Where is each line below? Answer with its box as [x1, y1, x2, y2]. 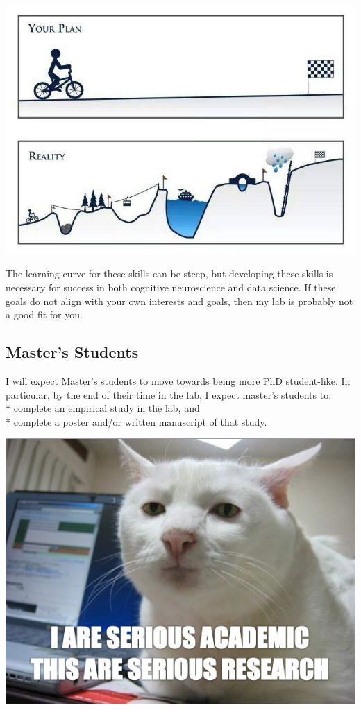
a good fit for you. [6, 307, 83, 322]
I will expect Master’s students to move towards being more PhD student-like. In [6, 373, 351, 388]
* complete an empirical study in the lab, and [6, 401, 200, 415]
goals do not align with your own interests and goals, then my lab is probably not [6, 293, 353, 308]
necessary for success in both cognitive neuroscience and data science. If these [6, 279, 336, 294]
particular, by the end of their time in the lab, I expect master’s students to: [6, 387, 332, 401]
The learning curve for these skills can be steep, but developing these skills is [6, 266, 333, 281]
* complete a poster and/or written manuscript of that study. [6, 414, 267, 428]
